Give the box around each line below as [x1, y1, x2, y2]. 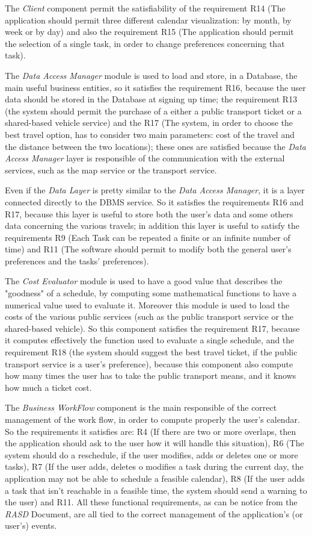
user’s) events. [5, 519, 57, 532]
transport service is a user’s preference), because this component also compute [5, 357, 293, 370]
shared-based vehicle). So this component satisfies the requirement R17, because [5, 322, 300, 334]
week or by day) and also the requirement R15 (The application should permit [5, 25, 294, 38]
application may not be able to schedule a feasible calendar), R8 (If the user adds [5, 472, 305, 484]
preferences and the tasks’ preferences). [5, 254, 149, 267]
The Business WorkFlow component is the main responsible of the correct [5, 401, 277, 414]
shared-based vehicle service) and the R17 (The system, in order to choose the [5, 116, 293, 129]
